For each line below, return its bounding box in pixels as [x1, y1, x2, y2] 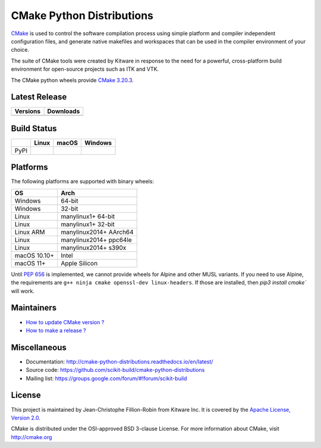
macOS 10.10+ [14, 251, 55, 259]
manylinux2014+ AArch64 [60, 228, 134, 236]
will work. [11, 287, 35, 295]
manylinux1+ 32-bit [60, 220, 115, 228]
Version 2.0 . [11, 414, 41, 421]
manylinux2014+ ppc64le [60, 236, 132, 244]
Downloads [47, 107, 80, 115]
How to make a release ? [26, 327, 86, 334]
